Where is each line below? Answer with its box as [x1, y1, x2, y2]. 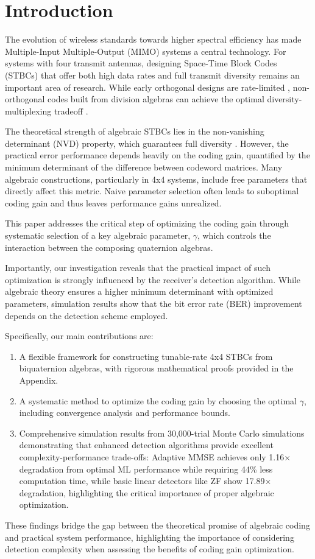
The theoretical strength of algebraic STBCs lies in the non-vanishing [5, 125, 264, 138]
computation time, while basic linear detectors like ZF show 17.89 [19, 474, 265, 487]
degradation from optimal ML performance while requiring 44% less [19, 462, 273, 475]
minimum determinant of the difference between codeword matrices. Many [5, 161, 283, 174]
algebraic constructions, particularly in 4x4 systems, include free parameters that [5, 172, 308, 185]
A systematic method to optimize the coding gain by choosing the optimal [19, 394, 297, 407]
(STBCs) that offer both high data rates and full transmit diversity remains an [5, 68, 300, 81]
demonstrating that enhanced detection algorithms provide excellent [19, 438, 274, 451]
